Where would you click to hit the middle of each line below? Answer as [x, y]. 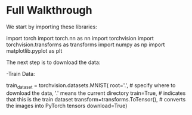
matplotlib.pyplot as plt [34, 50]
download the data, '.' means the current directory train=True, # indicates [96, 93]
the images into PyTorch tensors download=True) [67, 106]
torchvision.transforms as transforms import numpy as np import [86, 44]
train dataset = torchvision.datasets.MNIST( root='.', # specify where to [91, 86]
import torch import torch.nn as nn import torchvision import [80, 38]
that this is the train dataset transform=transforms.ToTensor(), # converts [96, 99]
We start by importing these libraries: [52, 27]
